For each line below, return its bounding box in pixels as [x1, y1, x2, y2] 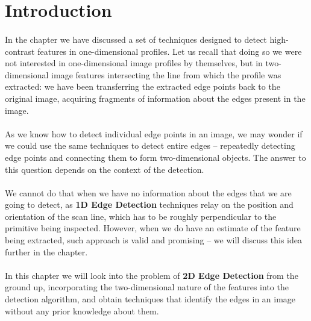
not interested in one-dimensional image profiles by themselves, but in [5, 57, 263, 69]
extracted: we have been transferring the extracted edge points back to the [5, 80, 280, 93]
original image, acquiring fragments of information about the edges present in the [5, 92, 306, 104]
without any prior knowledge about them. [5, 304, 159, 317]
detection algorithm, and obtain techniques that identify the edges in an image [5, 293, 296, 305]
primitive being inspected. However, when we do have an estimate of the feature [5, 222, 301, 234]
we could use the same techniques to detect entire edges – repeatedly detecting [5, 139, 295, 152]
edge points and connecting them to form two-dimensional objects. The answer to [5, 151, 306, 163]
